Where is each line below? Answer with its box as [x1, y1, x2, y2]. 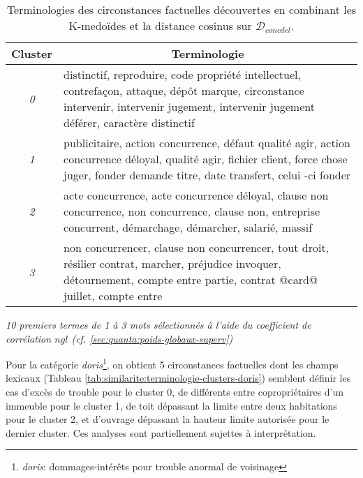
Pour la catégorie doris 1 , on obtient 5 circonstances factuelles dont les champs [6, 355, 339, 371]
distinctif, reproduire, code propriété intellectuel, [64, 66, 301, 82]
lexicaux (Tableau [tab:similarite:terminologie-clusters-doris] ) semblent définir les [6, 371, 351, 385]
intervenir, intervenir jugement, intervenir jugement [64, 98, 315, 114]
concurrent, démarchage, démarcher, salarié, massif [64, 219, 313, 235]
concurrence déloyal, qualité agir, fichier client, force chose [64, 151, 348, 167]
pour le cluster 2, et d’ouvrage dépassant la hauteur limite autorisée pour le [6, 412, 329, 426]
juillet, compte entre [64, 287, 163, 304]
